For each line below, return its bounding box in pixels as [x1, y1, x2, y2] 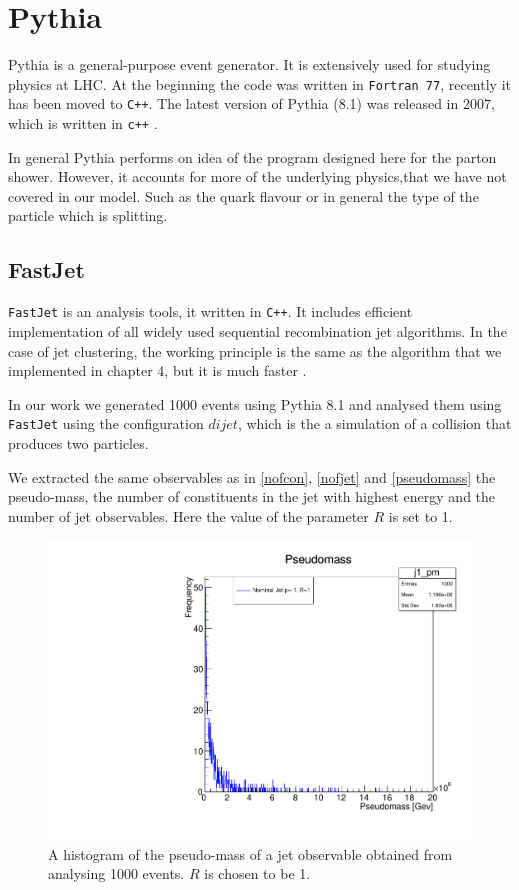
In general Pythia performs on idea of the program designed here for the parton [8, 146, 497, 167]
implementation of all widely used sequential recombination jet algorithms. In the [8, 320, 507, 341]
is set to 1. [388, 505, 453, 526]
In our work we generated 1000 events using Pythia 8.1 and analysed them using [8, 393, 502, 414]
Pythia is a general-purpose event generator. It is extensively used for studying [8, 54, 491, 75]
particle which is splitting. [8, 205, 168, 226]
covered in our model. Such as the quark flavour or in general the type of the [8, 185, 479, 206]
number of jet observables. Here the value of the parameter [8, 505, 369, 526]
